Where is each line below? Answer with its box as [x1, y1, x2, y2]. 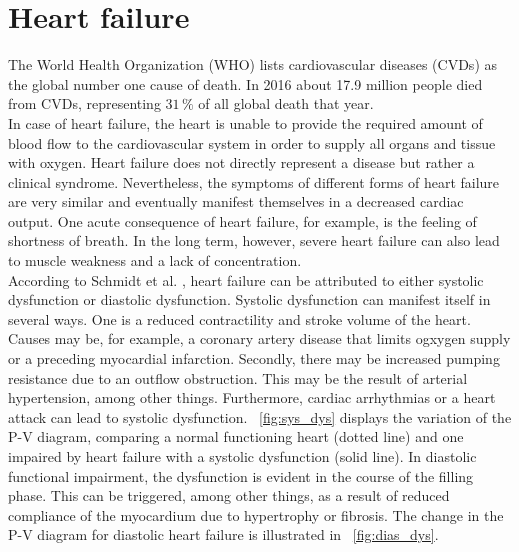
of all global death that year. [198, 93, 374, 114]
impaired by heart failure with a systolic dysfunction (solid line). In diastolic [8, 446, 477, 466]
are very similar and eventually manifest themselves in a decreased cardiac [8, 191, 464, 212]
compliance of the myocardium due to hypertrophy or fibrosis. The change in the [8, 504, 504, 525]
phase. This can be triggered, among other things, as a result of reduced [8, 485, 450, 506]
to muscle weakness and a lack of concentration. [8, 250, 302, 271]
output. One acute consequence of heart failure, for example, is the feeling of [8, 210, 477, 231]
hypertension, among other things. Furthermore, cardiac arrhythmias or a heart [8, 387, 496, 408]
